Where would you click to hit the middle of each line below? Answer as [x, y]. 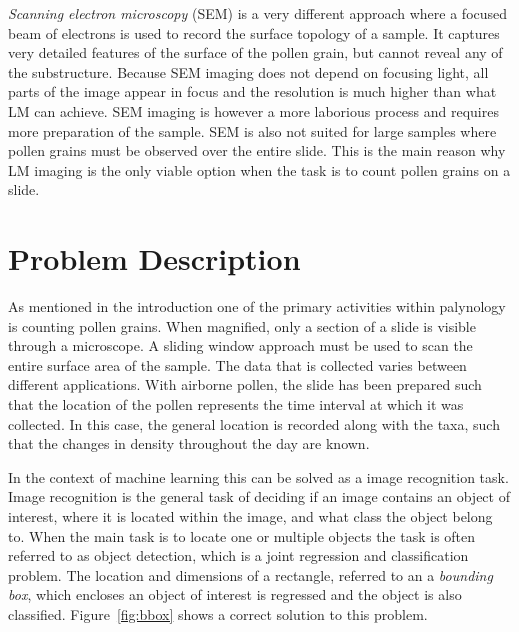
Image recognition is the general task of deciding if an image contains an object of [259, 496]
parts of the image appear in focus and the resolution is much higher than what [252, 91]
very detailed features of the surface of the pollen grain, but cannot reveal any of [255, 52]
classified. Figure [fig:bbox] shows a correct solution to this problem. [218, 613]
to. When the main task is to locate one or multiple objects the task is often [242, 535]
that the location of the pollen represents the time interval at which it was [236, 404]
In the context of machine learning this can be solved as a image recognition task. [258, 476]
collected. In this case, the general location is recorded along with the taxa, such [254, 423]
